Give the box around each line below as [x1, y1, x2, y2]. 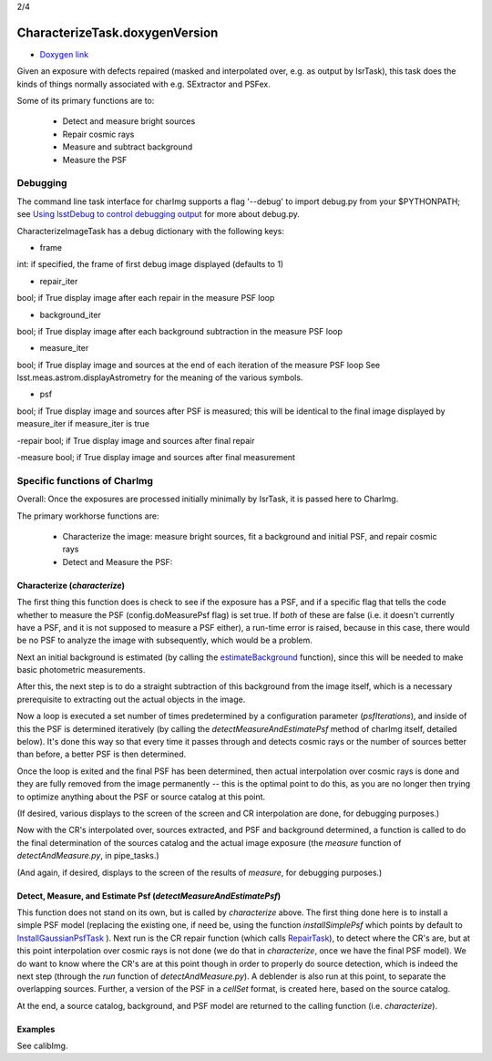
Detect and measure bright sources [62, 116, 196, 127]
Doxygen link [39, 48, 89, 59]
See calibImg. [16, 1040, 68, 1052]
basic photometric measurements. [16, 664, 146, 675]
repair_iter [39, 275, 78, 286]
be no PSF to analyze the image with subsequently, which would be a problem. [16, 634, 313, 646]
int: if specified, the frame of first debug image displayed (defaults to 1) [16, 259, 284, 270]
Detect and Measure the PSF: [62, 556, 173, 567]
